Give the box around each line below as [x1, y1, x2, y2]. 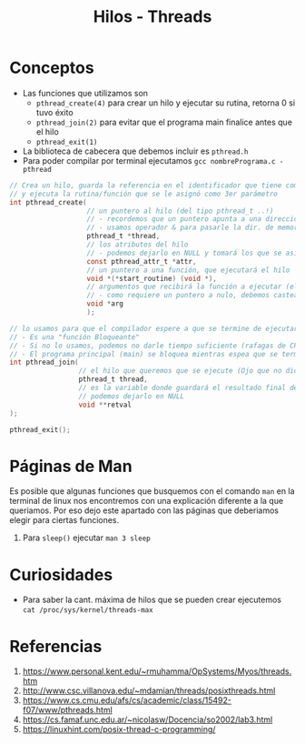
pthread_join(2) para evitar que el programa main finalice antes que [35, 116, 293, 127]
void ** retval [78, 400, 132, 409]
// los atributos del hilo [86, 240, 189, 249]
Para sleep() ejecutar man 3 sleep [22, 532, 152, 543]
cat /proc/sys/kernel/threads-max [22, 606, 153, 615]
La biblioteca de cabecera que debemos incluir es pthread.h [22, 146, 249, 156]
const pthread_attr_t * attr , [86, 256, 197, 266]
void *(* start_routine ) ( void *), [86, 274, 218, 283]
